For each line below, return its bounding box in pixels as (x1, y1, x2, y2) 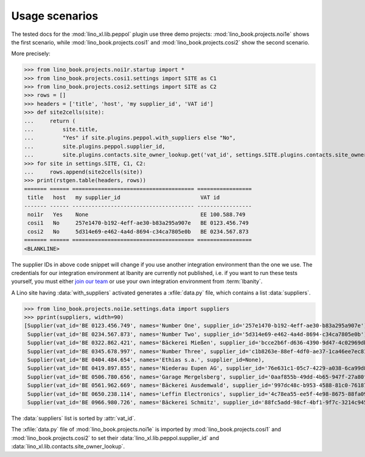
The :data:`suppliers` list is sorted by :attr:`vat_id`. (11, 414, 136, 422)
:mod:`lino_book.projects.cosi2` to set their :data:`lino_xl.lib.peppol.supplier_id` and (11, 434, 219, 441)
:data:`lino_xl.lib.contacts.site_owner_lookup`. (11, 443, 125, 450)
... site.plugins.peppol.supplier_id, (24, 143, 165, 150)
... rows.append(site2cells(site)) (24, 169, 143, 175)
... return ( (24, 117, 76, 124)
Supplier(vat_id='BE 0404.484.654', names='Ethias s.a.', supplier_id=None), (27, 357, 265, 363)
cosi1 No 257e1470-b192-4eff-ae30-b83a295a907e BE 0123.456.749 (27, 220, 249, 226)
